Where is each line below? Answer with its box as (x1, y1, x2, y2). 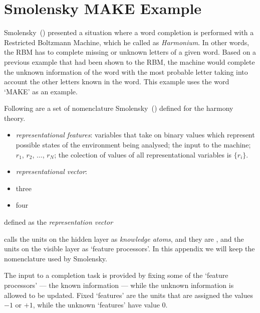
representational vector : (16, 166, 87, 177)
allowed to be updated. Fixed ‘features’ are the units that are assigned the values (4, 289, 253, 300)
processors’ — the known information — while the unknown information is (4, 280, 234, 290)
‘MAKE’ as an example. (4, 86, 78, 96)
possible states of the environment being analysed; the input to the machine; (16, 139, 251, 150)
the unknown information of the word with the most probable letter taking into (4, 66, 248, 77)
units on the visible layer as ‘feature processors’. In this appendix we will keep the (4, 243, 255, 254)
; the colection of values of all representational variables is (54, 149, 232, 160)
